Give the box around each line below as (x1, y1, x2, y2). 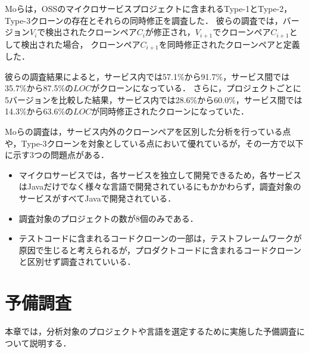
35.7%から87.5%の (5, 82, 74, 94)
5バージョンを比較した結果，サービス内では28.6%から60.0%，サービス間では (5, 93, 302, 106)
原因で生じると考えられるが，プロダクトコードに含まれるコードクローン (18, 243, 302, 256)
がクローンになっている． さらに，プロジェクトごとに (91, 82, 301, 94)
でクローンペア (213, 26, 271, 38)
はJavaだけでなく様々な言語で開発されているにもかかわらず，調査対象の (18, 180, 301, 193)
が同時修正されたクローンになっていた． (91, 105, 249, 117)
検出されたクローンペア (45, 26, 137, 38)
